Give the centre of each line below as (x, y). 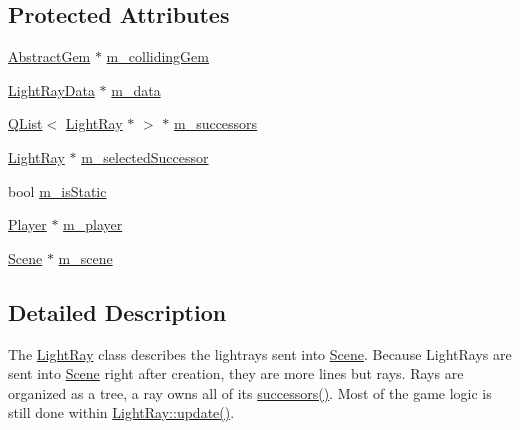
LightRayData (51, 89)
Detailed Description (117, 311)
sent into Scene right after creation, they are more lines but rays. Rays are (236, 373)
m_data (136, 89)
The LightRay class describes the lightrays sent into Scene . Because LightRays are (260, 353)
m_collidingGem (157, 56)
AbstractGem (49, 56)
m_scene (85, 257)
